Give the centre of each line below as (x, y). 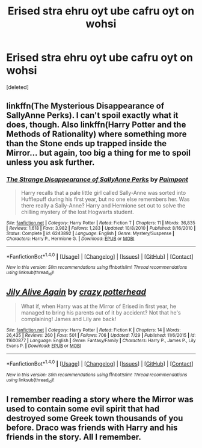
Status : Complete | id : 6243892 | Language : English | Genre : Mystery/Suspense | (90, 233)
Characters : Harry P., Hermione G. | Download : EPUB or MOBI (70, 239)
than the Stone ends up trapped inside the (87, 143)
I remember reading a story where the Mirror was (100, 399)
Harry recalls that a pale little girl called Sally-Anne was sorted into (103, 192)
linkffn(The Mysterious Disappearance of (85, 106)
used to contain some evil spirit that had (83, 409)
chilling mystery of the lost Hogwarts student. (77, 212)
